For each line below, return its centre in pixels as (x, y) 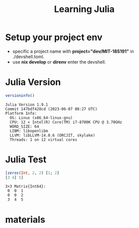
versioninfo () (20, 95)
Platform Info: (21, 113)
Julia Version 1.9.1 (27, 104)
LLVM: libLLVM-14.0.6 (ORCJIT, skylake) (52, 135)
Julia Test (26, 159)
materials (25, 219)
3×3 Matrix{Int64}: (26, 186)
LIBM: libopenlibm (29, 131)
